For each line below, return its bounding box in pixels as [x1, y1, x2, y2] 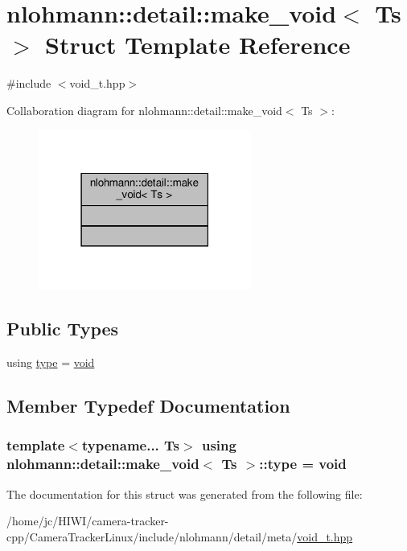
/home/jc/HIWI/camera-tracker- [6, 512, 169, 529]
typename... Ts [81, 435, 180, 455]
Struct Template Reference [45, 28, 351, 61]
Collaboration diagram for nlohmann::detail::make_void [6, 101, 282, 118]
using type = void [6, 354, 95, 371]
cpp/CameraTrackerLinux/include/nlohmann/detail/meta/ [6, 528, 298, 545]
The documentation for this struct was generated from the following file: [6, 485, 363, 502]
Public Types [6, 316, 119, 341]
